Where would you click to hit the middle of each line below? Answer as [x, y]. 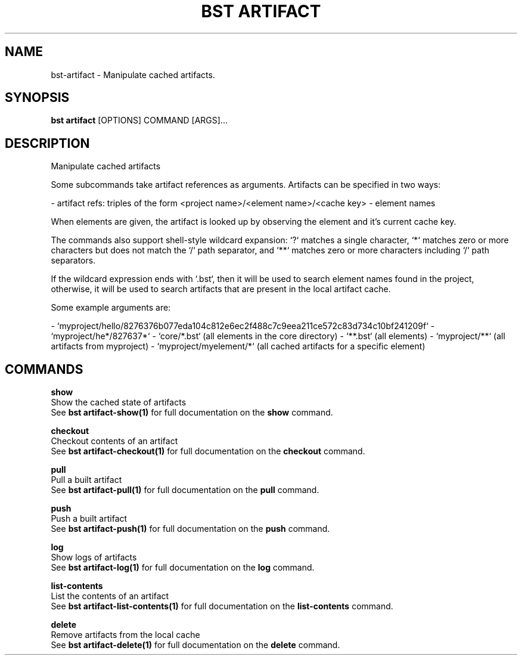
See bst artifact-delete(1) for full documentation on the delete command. [195, 645]
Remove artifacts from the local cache [125, 635]
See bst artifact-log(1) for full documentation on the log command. [183, 568]
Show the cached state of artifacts [119, 402]
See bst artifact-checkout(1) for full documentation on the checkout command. [208, 451]
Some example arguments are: [111, 308]
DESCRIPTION [47, 143]
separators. [73, 261]
